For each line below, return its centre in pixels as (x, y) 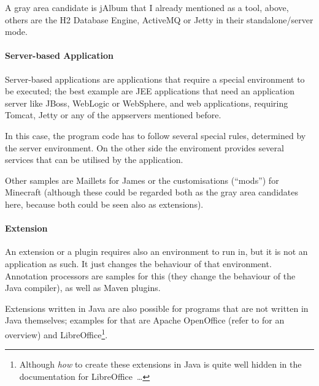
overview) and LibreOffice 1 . (56, 333)
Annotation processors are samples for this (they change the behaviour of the (150, 275)
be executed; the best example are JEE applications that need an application (150, 91)
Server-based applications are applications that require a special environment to (155, 79)
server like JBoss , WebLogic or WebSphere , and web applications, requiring (147, 103)
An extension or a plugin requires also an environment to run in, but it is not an (156, 252)
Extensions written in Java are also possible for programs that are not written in (157, 308)
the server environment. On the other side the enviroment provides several (144, 147)
